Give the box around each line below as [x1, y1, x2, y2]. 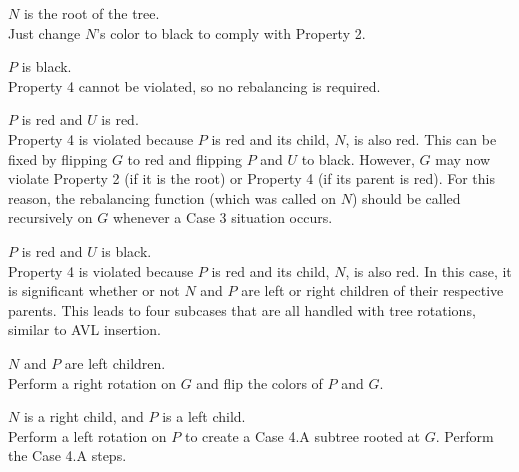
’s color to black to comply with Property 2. [96, 22, 366, 43]
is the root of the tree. [23, 3, 160, 23]
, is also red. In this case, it [345, 260, 512, 281]
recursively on [8, 207, 93, 228]
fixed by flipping [8, 148, 108, 169]
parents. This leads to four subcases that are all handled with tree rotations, [8, 299, 476, 320]
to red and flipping [127, 148, 242, 169]
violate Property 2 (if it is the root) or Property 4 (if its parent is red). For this [8, 168, 496, 189]
